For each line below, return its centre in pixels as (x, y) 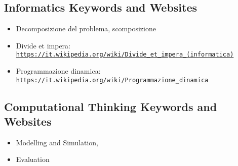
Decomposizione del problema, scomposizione (86, 29)
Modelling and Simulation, (57, 142)
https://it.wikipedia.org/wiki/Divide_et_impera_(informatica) (125, 55)
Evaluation (33, 159)
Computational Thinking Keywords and (111, 106)
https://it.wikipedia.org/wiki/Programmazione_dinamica (112, 80)
